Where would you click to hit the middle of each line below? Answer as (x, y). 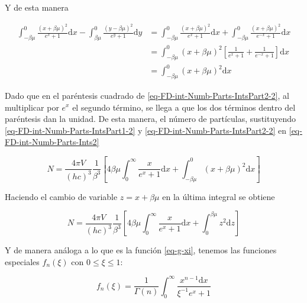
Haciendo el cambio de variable (61, 196)
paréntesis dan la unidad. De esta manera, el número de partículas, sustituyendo (150, 119)
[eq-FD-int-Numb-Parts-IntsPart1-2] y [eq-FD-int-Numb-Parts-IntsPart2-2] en (146, 130)
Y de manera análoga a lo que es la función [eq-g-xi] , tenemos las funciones (141, 250)
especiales (22, 261)
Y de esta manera (37, 7)
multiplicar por (32, 107)
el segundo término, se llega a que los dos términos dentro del (184, 107)
